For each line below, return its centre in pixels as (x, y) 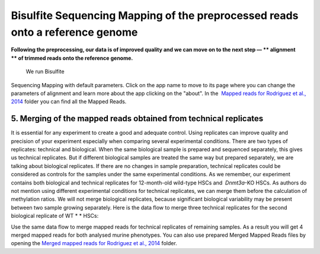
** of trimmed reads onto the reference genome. (72, 58)
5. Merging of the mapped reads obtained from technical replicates (137, 119)
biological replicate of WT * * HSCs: (55, 216)
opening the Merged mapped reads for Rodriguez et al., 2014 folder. (94, 243)
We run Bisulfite (45, 72)
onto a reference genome (74, 32)
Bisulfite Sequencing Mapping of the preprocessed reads (155, 15)
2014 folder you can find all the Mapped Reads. (69, 101)
